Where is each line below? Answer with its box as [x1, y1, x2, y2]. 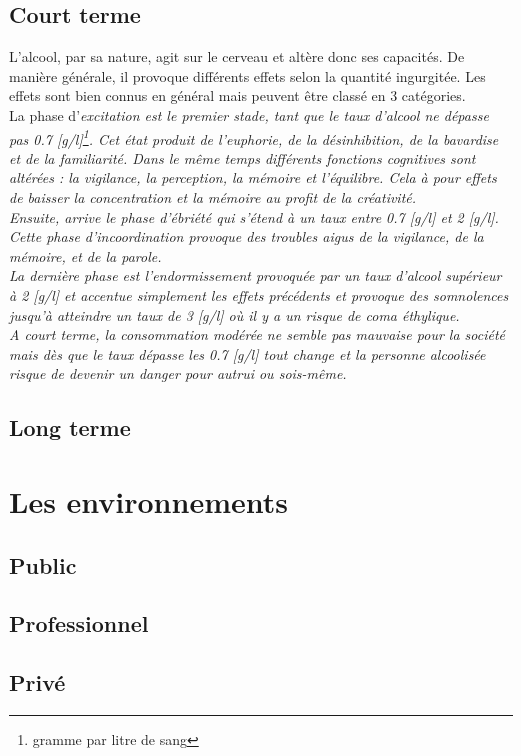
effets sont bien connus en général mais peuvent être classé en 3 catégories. [9, 85, 466, 106]
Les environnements [9, 480, 288, 521]
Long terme [9, 412, 131, 443]
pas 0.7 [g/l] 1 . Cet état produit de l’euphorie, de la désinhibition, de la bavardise [9, 125, 499, 149]
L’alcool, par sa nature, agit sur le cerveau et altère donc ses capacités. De [9, 46, 465, 67]
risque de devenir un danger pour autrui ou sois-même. [9, 363, 347, 384]
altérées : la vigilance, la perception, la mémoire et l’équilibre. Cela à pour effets [9, 167, 497, 188]
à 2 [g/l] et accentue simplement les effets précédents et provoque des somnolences [9, 284, 509, 305]
